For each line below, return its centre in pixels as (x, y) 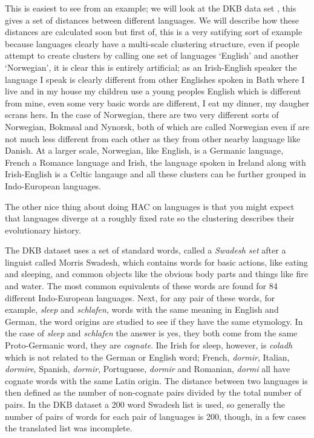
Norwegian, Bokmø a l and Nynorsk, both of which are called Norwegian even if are (157, 126)
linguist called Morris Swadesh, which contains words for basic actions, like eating (156, 262)
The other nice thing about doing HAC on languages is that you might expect (150, 206)
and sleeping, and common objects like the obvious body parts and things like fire (156, 274)
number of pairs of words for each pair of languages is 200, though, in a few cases (155, 416)
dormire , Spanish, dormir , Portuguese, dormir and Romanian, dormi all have (148, 369)
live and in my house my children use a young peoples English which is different (153, 91)
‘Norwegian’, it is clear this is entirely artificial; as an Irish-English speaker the (151, 67)
